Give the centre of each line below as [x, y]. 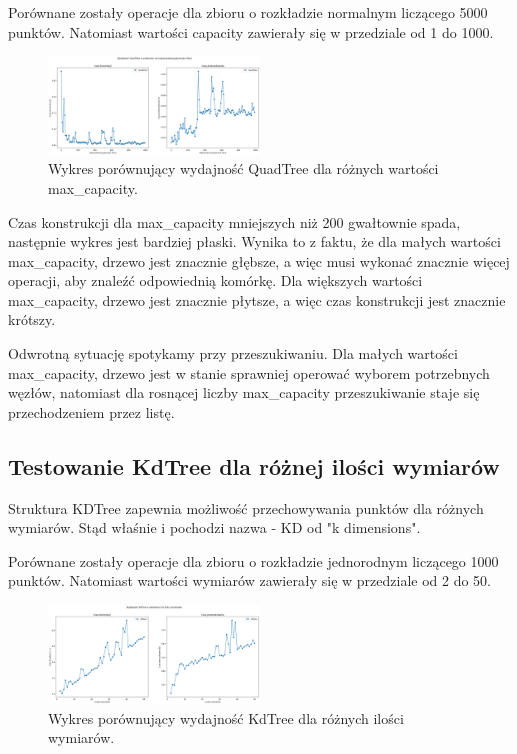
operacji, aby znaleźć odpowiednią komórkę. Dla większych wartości [215, 280]
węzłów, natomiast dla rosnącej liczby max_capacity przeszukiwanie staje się [244, 392]
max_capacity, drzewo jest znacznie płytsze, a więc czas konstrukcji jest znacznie [257, 299]
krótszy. [32, 319]
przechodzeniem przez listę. [91, 411]
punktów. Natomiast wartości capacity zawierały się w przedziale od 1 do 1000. [251, 31]
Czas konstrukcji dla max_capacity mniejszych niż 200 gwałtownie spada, [234, 221]
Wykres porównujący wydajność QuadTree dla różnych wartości [243, 168]
